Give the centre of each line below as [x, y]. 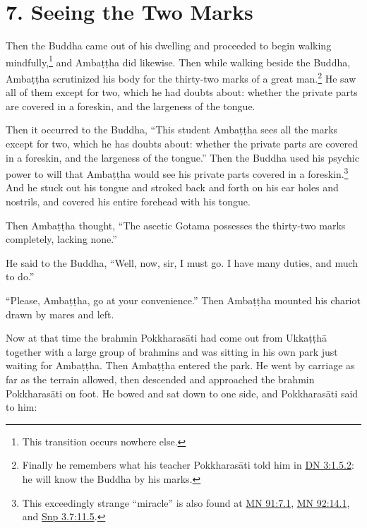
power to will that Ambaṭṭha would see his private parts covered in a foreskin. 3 [177, 173]
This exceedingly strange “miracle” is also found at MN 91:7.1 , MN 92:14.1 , [186, 502]
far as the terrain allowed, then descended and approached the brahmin [160, 379]
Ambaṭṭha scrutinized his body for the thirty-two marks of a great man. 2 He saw [181, 77]
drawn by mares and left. [60, 314]
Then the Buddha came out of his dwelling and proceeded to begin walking [169, 46]
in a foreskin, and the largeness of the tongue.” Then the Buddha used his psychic [182, 157]
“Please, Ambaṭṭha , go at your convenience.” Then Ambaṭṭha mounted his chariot [183, 300]
